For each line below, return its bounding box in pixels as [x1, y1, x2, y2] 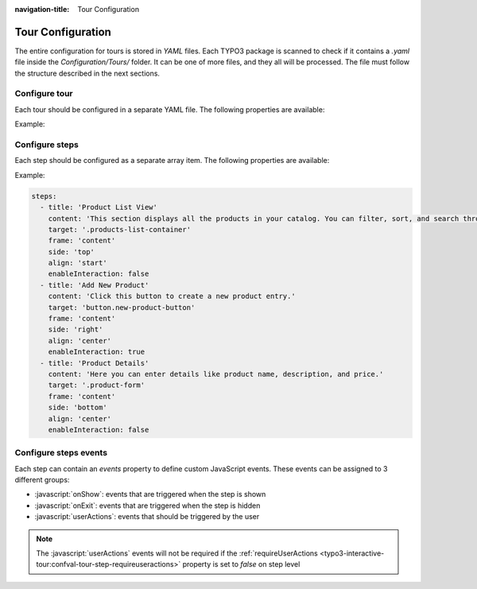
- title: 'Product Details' [40, 358, 149, 367]
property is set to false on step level [182, 560, 301, 569]
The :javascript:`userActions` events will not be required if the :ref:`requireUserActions [36, 548, 318, 558]
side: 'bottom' [48, 403, 107, 413]
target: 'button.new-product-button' [48, 303, 196, 312]
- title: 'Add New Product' [40, 281, 149, 289]
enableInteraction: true [48, 347, 145, 357]
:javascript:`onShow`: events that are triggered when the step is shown [34, 490, 266, 499]
